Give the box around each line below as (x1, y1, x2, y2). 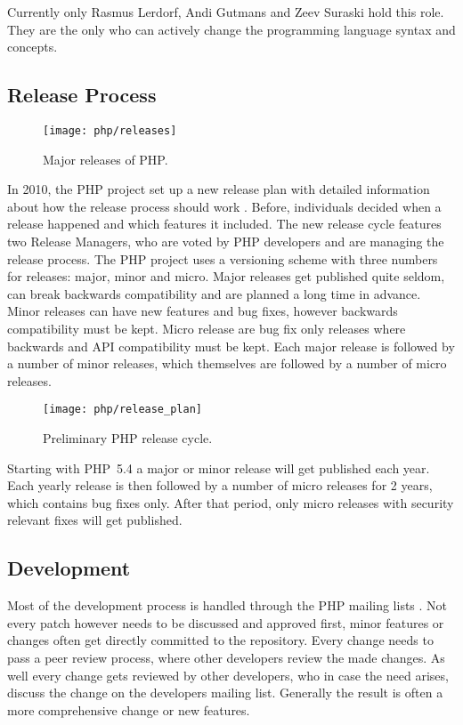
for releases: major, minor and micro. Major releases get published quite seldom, (7, 267, 445, 286)
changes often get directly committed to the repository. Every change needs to (7, 631, 434, 649)
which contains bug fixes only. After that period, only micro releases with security (7, 493, 454, 512)
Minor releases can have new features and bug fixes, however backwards (7, 302, 398, 320)
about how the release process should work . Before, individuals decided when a (7, 197, 442, 215)
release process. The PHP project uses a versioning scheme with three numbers (7, 249, 438, 268)
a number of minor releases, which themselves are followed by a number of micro (7, 354, 447, 373)
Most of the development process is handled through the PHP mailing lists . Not (7, 596, 448, 615)
